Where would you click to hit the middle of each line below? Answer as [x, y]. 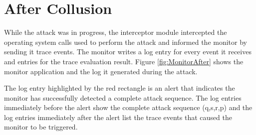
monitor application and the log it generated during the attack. [101, 71]
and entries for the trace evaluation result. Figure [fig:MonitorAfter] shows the [124, 61]
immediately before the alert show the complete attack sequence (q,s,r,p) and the [128, 107]
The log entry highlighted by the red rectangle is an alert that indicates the [120, 88]
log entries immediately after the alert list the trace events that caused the [118, 117]
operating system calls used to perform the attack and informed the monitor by [126, 42]
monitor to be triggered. [41, 127]
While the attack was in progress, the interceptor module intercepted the [116, 32]
